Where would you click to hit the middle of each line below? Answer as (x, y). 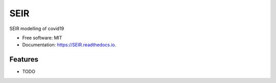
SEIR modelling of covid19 (37, 29)
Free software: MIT (42, 38)
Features (24, 59)
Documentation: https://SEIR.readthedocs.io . (69, 45)
